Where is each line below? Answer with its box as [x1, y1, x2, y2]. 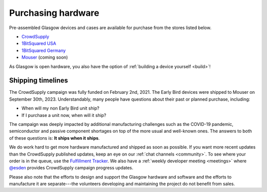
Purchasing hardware [9, 7, 99, 18]
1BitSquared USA [21, 40, 56, 46]
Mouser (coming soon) [21, 54, 68, 60]
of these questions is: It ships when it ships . [9, 135, 100, 141]
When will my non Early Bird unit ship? [21, 105, 100, 111]
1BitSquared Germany [21, 47, 66, 53]
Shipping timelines [9, 77, 68, 85]
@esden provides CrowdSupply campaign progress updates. [9, 165, 133, 171]
